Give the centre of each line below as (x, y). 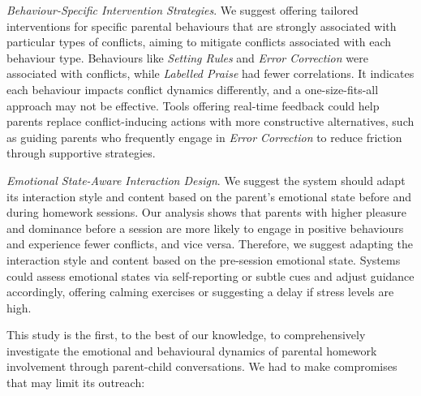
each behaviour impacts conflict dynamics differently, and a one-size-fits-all (193, 89)
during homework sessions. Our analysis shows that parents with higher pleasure (206, 212)
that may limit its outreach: (76, 383)
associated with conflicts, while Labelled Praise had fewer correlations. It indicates (210, 73)
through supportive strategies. (81, 153)
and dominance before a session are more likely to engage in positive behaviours (205, 228)
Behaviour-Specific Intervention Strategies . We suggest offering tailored (183, 10)
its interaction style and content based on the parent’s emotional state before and (209, 196)
